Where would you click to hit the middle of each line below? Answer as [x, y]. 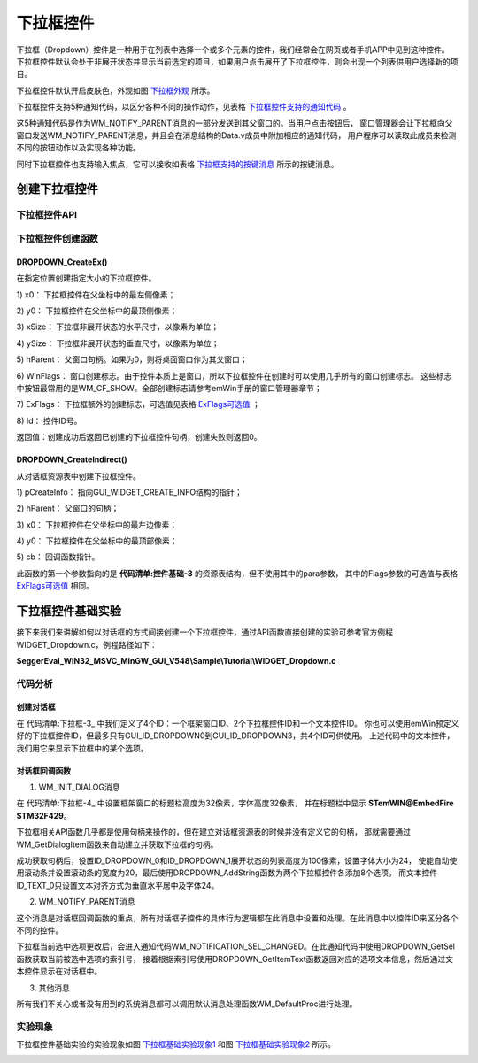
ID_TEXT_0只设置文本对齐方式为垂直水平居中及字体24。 [118, 885]
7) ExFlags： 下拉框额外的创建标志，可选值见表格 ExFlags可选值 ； [138, 404]
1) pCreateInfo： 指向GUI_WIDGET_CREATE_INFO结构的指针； [129, 492]
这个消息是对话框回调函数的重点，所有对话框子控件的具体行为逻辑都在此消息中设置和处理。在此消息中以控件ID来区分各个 [237, 918]
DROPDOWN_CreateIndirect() [72, 459]
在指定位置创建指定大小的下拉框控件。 [86, 278]
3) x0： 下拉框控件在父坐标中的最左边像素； [97, 524]
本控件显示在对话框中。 [59, 971]
